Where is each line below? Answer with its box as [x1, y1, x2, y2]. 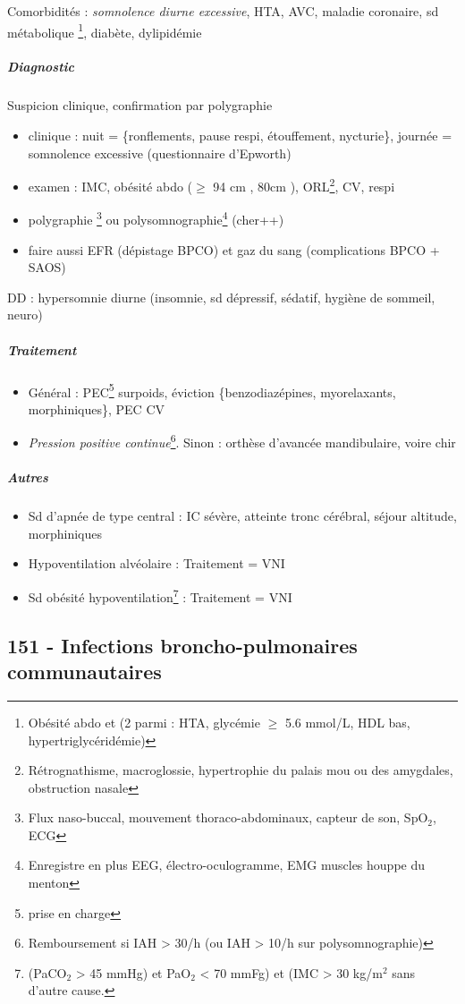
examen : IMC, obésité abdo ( [28, 176, 193, 195]
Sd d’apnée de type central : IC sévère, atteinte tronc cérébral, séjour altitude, [28, 506, 457, 525]
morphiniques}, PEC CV [28, 399, 165, 418]
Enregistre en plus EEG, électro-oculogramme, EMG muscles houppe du [28, 855, 426, 874]
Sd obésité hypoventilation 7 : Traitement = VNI [28, 585, 292, 606]
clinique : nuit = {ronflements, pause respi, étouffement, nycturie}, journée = [28, 126, 452, 144]
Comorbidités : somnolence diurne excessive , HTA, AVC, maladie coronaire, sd [7, 2, 439, 20]
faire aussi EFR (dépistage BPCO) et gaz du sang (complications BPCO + [28, 240, 440, 259]
